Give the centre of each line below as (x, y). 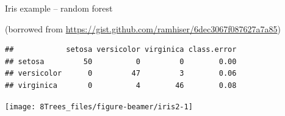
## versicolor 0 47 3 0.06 (121, 74)
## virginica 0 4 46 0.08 (121, 85)
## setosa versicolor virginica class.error (121, 50)
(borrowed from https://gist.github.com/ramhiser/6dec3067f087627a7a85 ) (143, 28)
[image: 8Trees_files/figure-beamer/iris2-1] (99, 107)
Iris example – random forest (59, 8)
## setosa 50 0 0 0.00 (121, 61)
